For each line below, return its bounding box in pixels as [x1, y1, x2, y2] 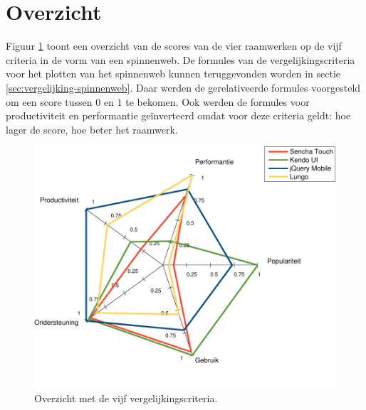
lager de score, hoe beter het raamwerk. [6, 122, 178, 136]
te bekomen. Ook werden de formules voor [125, 94, 310, 109]
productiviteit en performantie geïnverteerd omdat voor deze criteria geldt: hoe [6, 108, 351, 123]
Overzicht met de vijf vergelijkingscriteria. [34, 391, 218, 406]
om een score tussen [6, 94, 93, 109]
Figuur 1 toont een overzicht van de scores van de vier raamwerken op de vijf [6, 38, 342, 53]
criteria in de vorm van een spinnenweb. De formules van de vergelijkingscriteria [6, 52, 355, 67]
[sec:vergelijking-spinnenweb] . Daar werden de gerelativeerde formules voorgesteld [6, 80, 361, 95]
